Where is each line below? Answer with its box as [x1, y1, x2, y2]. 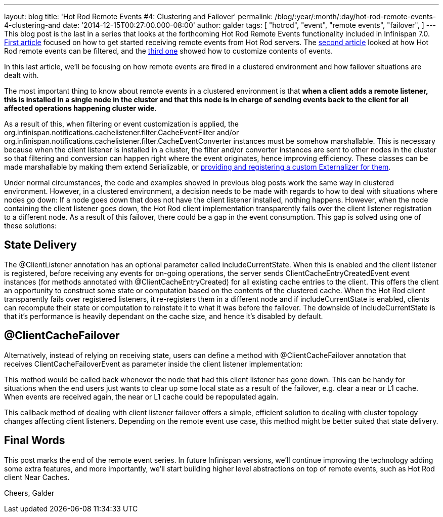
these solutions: [4, 221, 57, 230]
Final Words [4, 434, 65, 447]
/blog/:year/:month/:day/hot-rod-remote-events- [275, 12, 436, 21]
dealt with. [4, 71, 39, 79]
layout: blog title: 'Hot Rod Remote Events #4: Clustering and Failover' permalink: [4, 12, 273, 21]
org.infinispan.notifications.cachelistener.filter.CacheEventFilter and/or [4, 128, 239, 137]
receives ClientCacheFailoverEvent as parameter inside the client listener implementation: [4, 359, 303, 368]
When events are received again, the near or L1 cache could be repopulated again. [4, 392, 279, 401]
